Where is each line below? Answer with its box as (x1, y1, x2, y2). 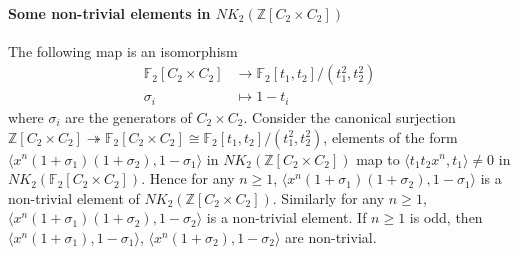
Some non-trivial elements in (8, 2, 211, 23)
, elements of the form (323, 126, 458, 147)
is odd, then (409, 207, 483, 228)
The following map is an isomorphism (8, 40, 238, 61)
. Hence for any (141, 168, 235, 189)
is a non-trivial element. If (206, 207, 367, 228)
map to (356, 148, 400, 169)
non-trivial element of (8, 187, 140, 208)
